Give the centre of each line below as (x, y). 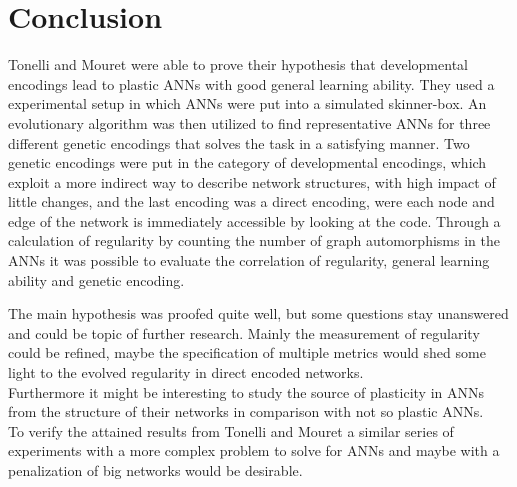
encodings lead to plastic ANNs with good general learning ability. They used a (251, 83)
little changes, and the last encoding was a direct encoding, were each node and (251, 201)
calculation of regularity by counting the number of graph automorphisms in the (254, 240)
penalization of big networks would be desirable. (155, 470)
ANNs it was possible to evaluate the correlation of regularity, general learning (249, 260)
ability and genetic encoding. (96, 279)
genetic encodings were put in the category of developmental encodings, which (247, 162)
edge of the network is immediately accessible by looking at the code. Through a (254, 220)
